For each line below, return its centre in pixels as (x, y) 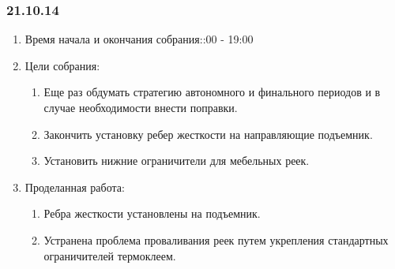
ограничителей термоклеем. (110, 255)
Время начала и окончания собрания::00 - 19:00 (139, 39)
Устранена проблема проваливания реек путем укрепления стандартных (216, 239)
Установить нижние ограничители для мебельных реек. (177, 161)
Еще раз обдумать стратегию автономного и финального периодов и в (212, 92)
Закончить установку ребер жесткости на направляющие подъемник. (208, 134)
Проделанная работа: (75, 187)
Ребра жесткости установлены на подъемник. (152, 213)
